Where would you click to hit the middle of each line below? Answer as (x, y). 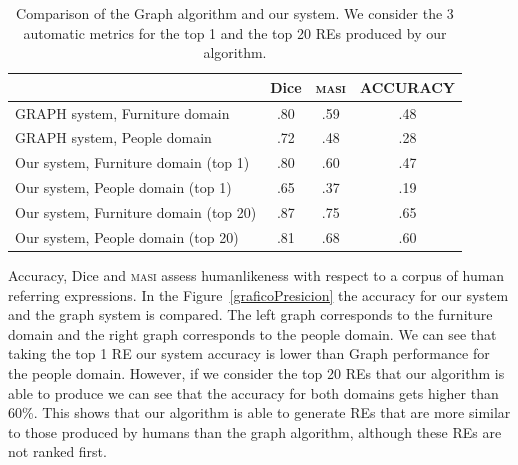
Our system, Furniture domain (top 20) (136, 212)
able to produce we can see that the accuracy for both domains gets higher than (253, 392)
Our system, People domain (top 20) (127, 236)
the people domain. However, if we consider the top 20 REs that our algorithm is (256, 372)
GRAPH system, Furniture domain (122, 112)
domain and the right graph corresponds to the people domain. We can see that (252, 333)
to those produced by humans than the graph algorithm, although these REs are (255, 431)
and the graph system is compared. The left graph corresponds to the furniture (250, 314)
